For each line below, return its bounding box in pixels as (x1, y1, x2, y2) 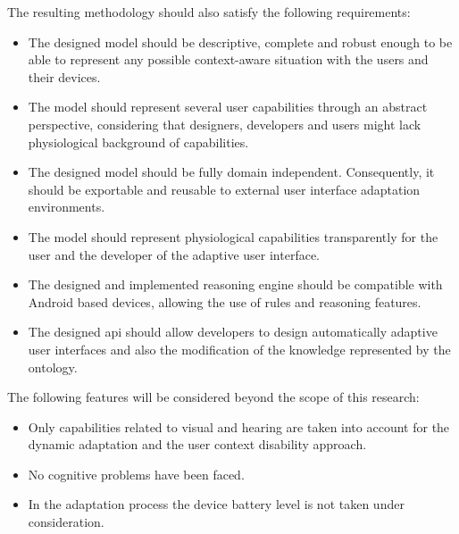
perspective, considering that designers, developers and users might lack (28, 114, 421, 133)
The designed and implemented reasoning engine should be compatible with (28, 275, 443, 294)
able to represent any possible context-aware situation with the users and (28, 50, 429, 69)
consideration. (28, 513, 104, 531)
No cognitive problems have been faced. (28, 464, 245, 483)
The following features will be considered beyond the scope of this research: (7, 388, 420, 406)
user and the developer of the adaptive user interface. (28, 245, 320, 263)
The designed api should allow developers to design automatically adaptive (28, 322, 438, 341)
